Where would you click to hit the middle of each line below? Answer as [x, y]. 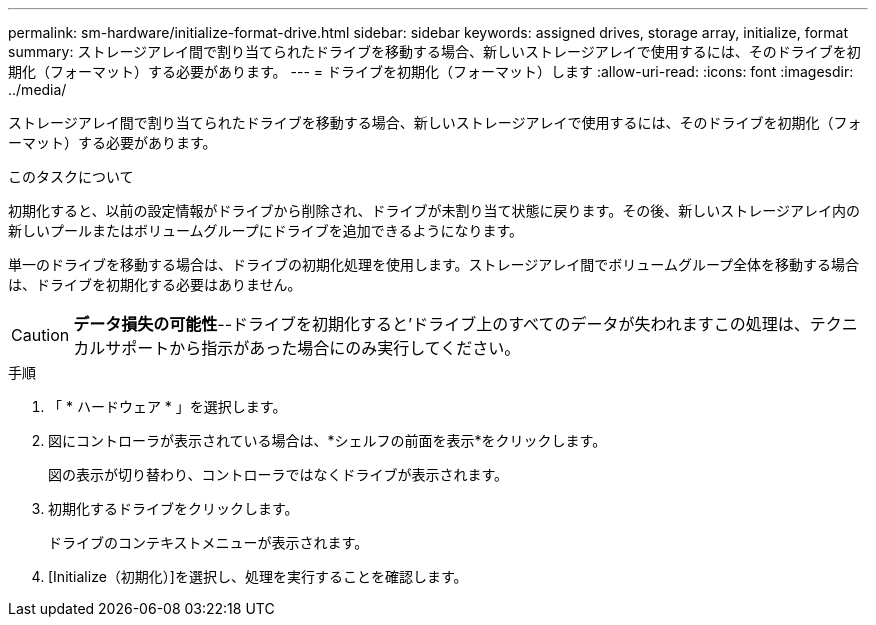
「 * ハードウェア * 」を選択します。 [167, 406]
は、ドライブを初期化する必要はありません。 [155, 284]
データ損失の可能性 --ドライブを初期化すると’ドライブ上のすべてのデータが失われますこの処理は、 [441, 324]
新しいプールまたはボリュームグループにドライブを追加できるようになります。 [266, 230]
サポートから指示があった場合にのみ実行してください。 [313, 348]
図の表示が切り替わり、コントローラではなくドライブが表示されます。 [278, 474]
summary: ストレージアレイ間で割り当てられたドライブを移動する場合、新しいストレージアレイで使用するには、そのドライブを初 [434, 51]
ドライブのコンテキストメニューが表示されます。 [208, 542]
